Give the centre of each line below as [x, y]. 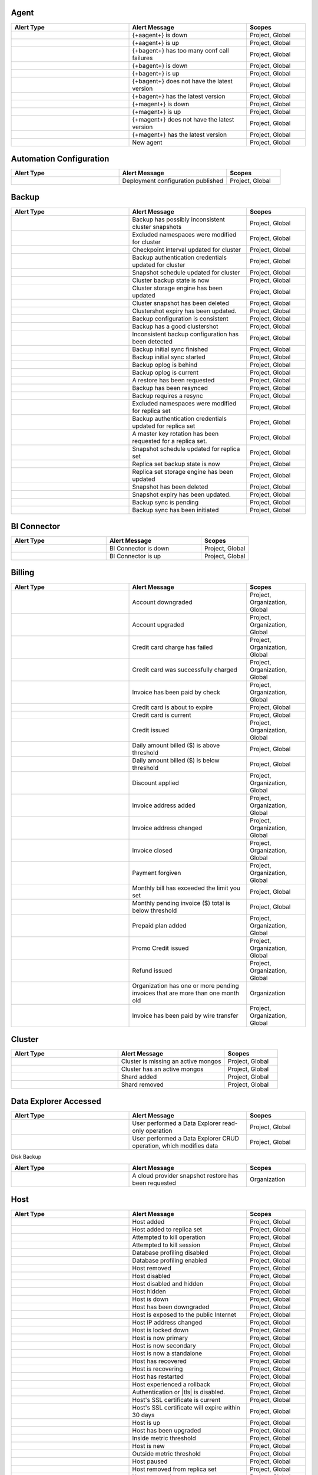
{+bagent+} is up [156, 73]
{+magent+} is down [161, 104]
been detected [153, 341]
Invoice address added [164, 805]
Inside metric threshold [164, 1438]
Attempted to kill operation [169, 1237]
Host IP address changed [167, 1322]
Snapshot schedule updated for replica [186, 448]
